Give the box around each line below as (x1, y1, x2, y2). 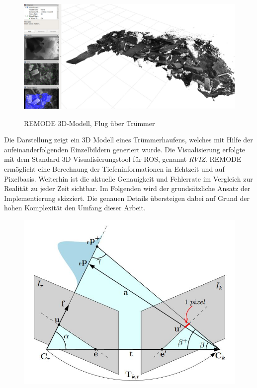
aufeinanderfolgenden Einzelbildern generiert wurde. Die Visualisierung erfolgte (4, 144, 246, 154)
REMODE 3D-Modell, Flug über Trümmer (24, 118, 155, 128)
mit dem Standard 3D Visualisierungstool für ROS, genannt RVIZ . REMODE (4, 154, 242, 164)
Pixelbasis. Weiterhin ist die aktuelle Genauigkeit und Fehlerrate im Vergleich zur (4, 173, 253, 184)
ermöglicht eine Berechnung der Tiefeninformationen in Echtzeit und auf (4, 163, 225, 174)
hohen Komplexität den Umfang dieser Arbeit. (4, 202, 146, 213)
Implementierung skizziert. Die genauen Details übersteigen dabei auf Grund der (4, 193, 250, 203)
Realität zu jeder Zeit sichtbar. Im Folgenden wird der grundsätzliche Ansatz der (4, 183, 251, 194)
